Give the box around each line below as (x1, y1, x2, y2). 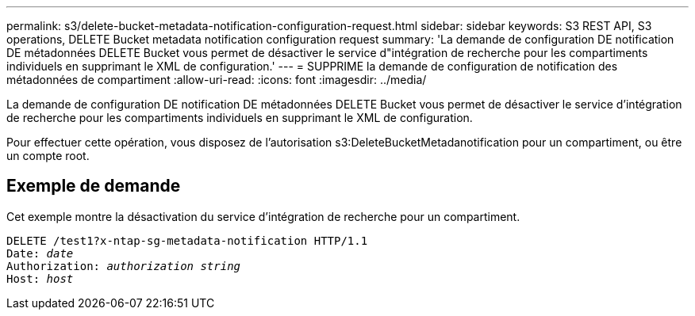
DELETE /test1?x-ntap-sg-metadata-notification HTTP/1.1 (6, 234, 368, 247)
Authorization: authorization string (6, 259, 241, 272)
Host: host (6, 272, 74, 285)
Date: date (6, 246, 74, 260)
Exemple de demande (6, 176, 181, 196)
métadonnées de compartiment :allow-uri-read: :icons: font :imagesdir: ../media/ (6, 73, 427, 86)
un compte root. (6, 149, 90, 162)
